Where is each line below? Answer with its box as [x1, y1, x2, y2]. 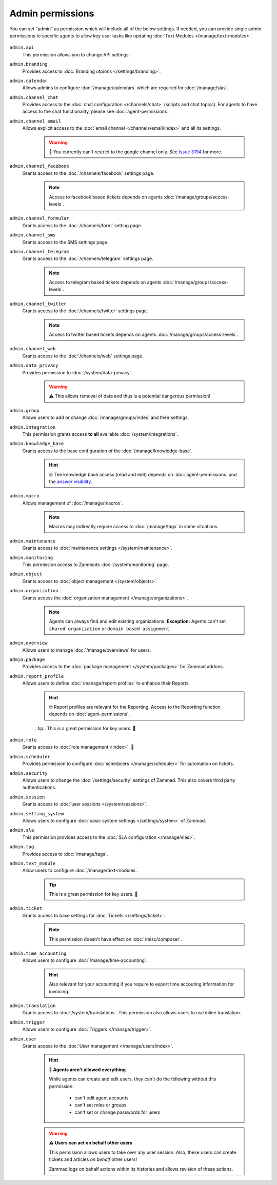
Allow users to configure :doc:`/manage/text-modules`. [22, 867, 138, 874]
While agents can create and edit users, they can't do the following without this [49, 1076, 216, 1082]
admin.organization [9, 588, 58, 594]
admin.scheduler [9, 754, 51, 759]
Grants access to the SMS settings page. [22, 239, 109, 245]
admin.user [9, 1036, 37, 1042]
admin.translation [9, 1003, 56, 1009]
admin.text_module [9, 860, 56, 866]
